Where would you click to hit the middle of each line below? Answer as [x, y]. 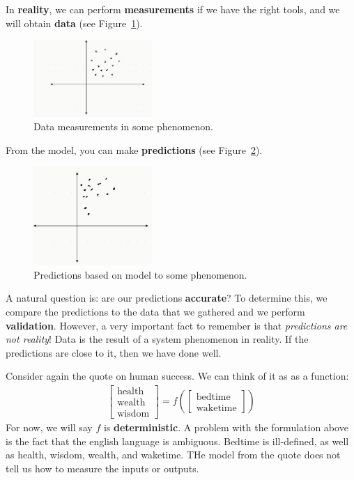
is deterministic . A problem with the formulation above [226, 427]
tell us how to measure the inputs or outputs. [102, 468]
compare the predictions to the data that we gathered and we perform [155, 311]
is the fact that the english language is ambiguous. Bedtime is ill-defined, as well [177, 441]
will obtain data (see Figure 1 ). [74, 23]
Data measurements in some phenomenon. [123, 126]
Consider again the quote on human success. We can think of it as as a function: [177, 376]
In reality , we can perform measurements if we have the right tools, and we [173, 9]
